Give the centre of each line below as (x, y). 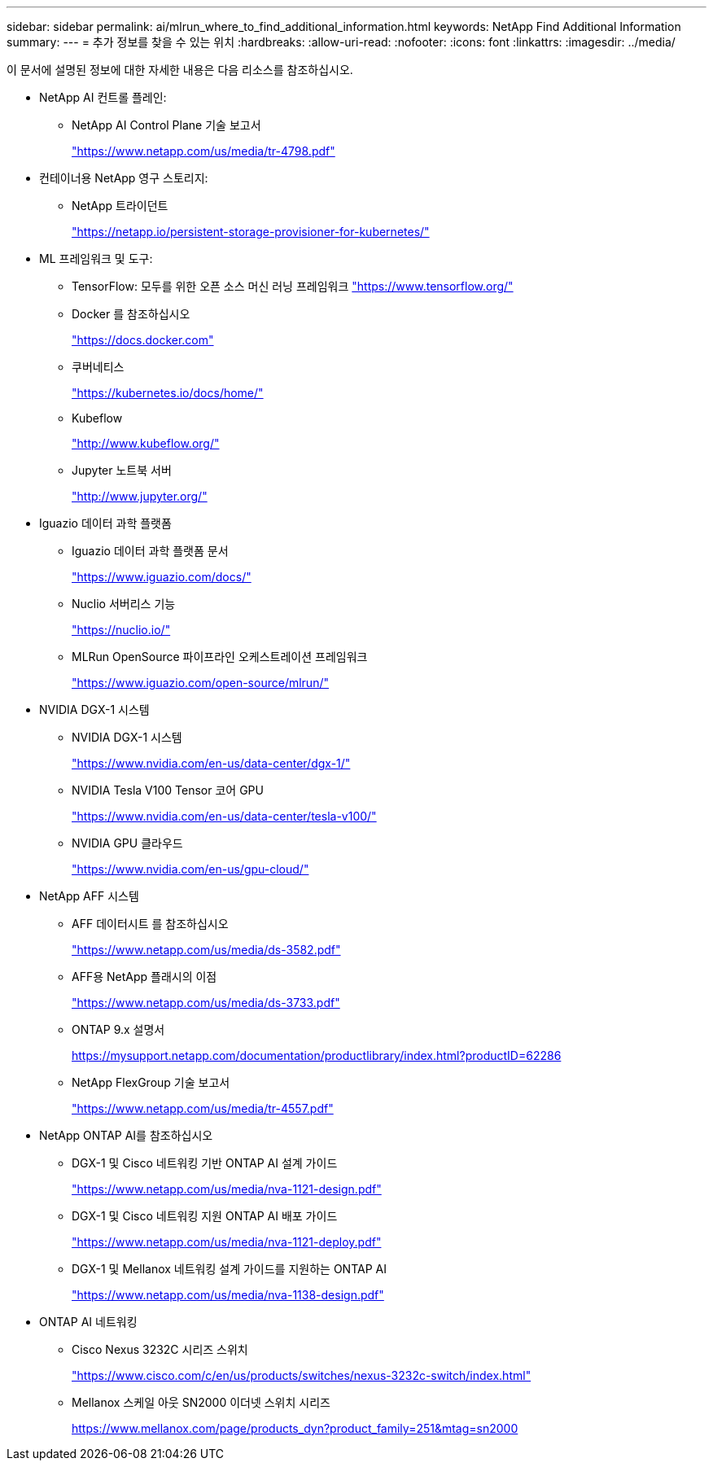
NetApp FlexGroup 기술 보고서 (151, 1082)
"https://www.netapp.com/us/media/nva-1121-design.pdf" (227, 1189)
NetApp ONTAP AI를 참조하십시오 (126, 1135)
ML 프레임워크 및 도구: (96, 258)
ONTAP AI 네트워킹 (88, 1322)
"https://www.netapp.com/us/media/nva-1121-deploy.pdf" (227, 1242)
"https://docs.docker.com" (143, 340)
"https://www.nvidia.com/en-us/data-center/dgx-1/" (211, 763)
